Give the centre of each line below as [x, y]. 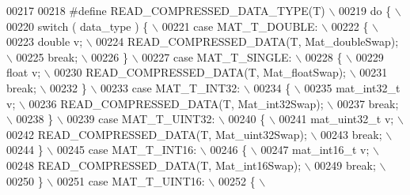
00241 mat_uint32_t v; [336, 119]
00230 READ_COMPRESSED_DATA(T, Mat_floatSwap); [200, 72]
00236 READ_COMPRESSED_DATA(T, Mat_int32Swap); [176, 103]
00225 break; [47, 56]
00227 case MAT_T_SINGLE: [217, 56]
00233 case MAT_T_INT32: [171, 87]
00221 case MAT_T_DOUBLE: [240, 26]
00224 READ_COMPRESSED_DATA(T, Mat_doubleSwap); [247, 41]
